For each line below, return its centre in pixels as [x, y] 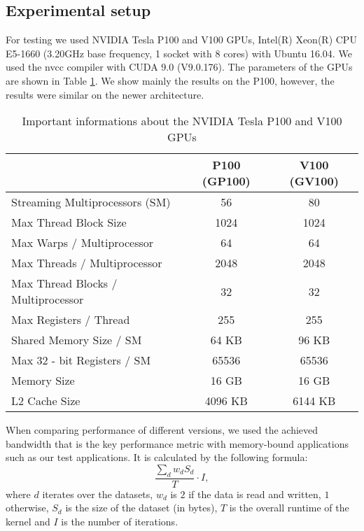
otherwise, [27, 508]
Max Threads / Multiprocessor [87, 263]
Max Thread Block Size [69, 222]
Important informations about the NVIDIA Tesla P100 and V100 [182, 121]
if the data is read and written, [255, 494]
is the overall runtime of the [289, 508]
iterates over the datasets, [98, 494]
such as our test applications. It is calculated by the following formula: [157, 457]
